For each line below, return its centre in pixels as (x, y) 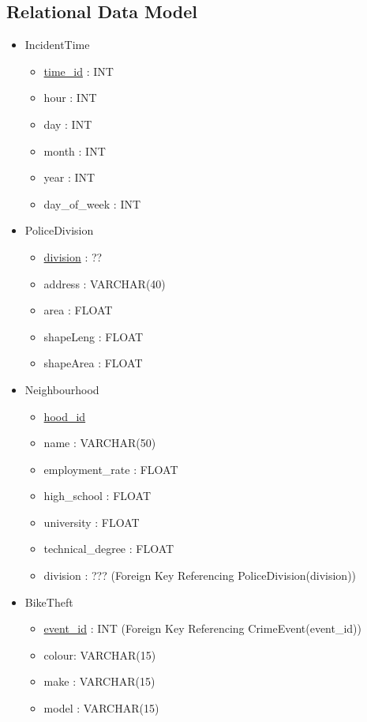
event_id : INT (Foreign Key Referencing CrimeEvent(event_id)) (203, 628)
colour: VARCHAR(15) (100, 654)
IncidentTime (57, 45)
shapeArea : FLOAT (93, 363)
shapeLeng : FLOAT (94, 336)
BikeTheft (49, 602)
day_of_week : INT (92, 203)
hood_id (65, 416)
